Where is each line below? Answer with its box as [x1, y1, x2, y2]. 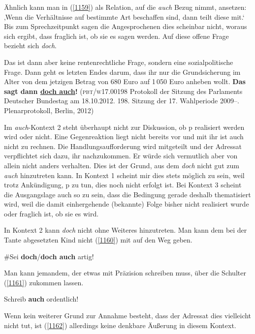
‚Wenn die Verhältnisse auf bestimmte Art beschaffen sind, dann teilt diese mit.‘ [4, 11, 245, 22]
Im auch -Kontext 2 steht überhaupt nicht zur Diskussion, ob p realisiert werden [4, 121, 245, 132]
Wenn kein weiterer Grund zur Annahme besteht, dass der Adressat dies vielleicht [4, 310, 252, 321]
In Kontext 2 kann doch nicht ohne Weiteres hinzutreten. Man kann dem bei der [4, 225, 247, 235]
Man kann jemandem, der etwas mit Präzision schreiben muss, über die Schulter [4, 268, 246, 278]
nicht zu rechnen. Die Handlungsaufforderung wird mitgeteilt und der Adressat [4, 141, 242, 151]
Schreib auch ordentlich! [4, 294, 79, 304]
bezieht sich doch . [4, 40, 57, 51]
